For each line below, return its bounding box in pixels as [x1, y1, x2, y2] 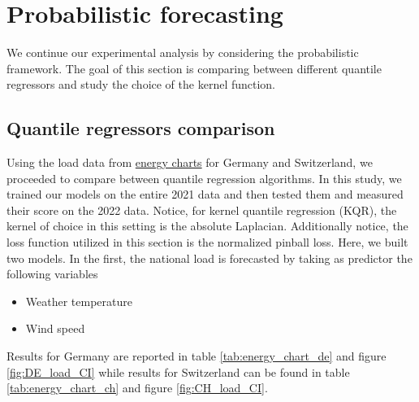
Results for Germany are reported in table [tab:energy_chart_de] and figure [6, 347, 387, 365]
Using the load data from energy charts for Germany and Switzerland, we [6, 154, 373, 171]
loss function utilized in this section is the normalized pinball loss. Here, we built [6, 234, 408, 251]
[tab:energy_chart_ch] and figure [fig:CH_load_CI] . [6, 379, 268, 396]
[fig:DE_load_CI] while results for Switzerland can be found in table [6, 363, 350, 380]
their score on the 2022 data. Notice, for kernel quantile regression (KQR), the [6, 201, 397, 218]
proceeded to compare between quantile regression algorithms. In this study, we [6, 169, 402, 186]
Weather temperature [25, 292, 132, 309]
